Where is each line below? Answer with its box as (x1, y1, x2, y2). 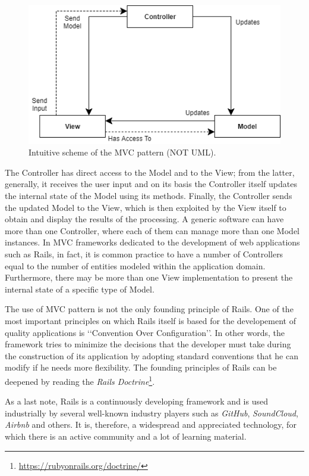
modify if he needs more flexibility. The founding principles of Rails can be (5, 361, 277, 374)
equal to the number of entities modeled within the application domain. (5, 259, 266, 272)
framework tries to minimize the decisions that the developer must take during (5, 338, 291, 350)
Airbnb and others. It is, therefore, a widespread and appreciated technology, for (5, 418, 297, 431)
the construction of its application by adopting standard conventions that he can (5, 349, 298, 362)
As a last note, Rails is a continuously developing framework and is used (5, 395, 268, 407)
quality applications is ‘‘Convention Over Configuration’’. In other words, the (5, 326, 285, 338)
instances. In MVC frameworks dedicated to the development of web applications (5, 236, 300, 248)
